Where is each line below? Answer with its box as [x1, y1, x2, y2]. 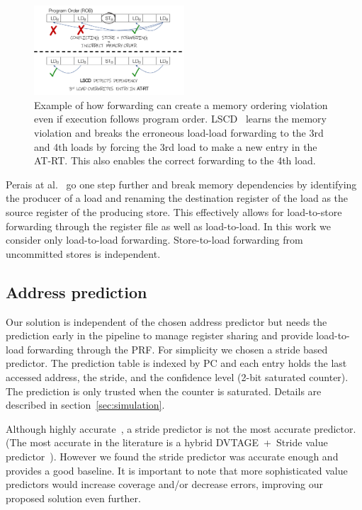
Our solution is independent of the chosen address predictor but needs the [6, 314, 327, 329]
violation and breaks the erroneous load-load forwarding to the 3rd [34, 125, 324, 140]
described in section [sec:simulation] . [6, 397, 165, 412]
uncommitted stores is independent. [6, 246, 161, 261]
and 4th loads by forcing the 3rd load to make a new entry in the [34, 139, 317, 154]
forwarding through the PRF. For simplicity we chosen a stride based [27, 341, 328, 356]
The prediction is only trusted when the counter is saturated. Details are [6, 383, 322, 398]
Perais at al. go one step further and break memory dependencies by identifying [6, 176, 357, 191]
